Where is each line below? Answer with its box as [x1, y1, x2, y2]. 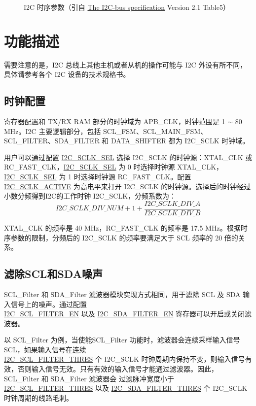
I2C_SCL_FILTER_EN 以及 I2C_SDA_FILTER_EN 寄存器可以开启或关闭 [4, 308, 245, 319]
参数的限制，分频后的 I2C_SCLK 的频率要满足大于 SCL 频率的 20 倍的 [10, 232, 238, 242]
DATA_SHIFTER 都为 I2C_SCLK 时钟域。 [111, 135, 250, 146]
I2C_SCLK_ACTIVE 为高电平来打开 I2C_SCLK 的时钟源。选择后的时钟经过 [4, 181, 251, 191]
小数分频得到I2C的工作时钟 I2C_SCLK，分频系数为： [4, 191, 177, 201]
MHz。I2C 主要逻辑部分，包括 [4, 126, 101, 136]
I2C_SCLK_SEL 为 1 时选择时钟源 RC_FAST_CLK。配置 [4, 171, 191, 182]
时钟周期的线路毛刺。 [4, 392, 73, 403]
